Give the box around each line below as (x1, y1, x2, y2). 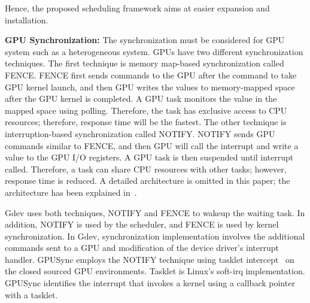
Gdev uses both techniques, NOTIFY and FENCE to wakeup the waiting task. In (5, 206, 305, 219)
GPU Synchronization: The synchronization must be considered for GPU (5, 34, 285, 46)
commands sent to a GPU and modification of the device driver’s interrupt (5, 241, 279, 254)
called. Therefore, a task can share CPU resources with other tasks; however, (5, 162, 287, 175)
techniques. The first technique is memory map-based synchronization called (5, 57, 284, 69)
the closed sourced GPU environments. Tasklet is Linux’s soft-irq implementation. (5, 265, 305, 277)
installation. (5, 13, 48, 26)
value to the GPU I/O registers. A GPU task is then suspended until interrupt (5, 151, 294, 163)
